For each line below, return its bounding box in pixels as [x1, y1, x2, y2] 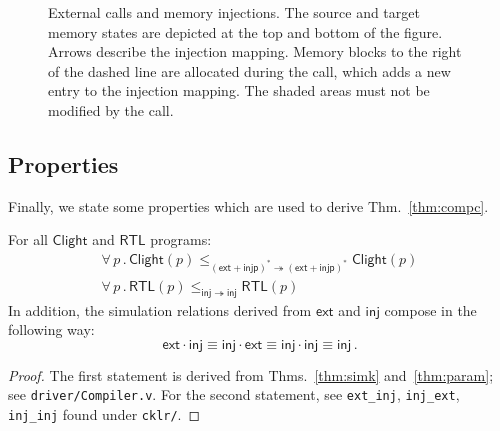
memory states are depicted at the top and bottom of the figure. [48, 21, 443, 42]
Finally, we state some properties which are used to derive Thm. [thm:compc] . [8, 195, 489, 216]
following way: [8, 319, 95, 340]
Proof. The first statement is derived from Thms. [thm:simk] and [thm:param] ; [8, 364, 494, 385]
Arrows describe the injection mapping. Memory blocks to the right [48, 41, 462, 62]
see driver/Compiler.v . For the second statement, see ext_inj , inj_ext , [8, 384, 460, 405]
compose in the [384, 299, 477, 320]
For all [8, 229, 48, 250]
